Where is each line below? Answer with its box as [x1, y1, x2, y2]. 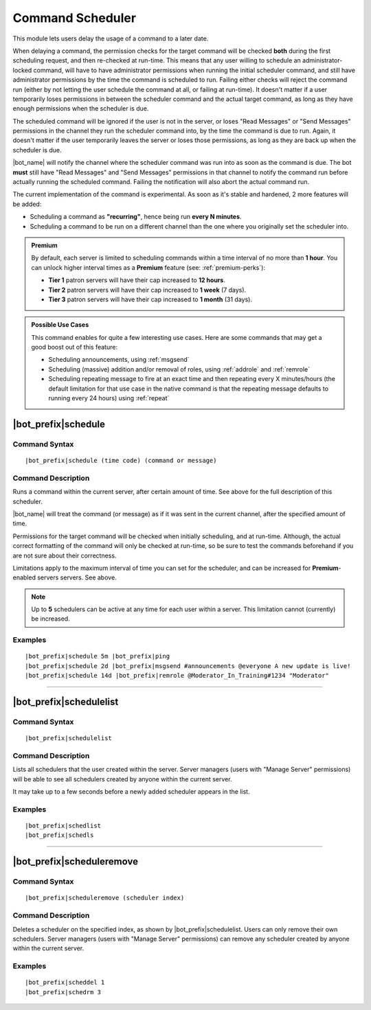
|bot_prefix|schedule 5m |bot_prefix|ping [25, 652, 170, 661]
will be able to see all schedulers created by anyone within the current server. [12, 774, 232, 783]
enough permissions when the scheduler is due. [12, 104, 149, 113]
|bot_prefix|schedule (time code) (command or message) [25, 457, 217, 465]
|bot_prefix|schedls [25, 831, 94, 839]
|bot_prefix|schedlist [25, 822, 102, 830]
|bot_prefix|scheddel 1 [25, 978, 105, 987]
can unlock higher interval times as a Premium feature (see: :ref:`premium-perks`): [31, 263, 266, 271]
